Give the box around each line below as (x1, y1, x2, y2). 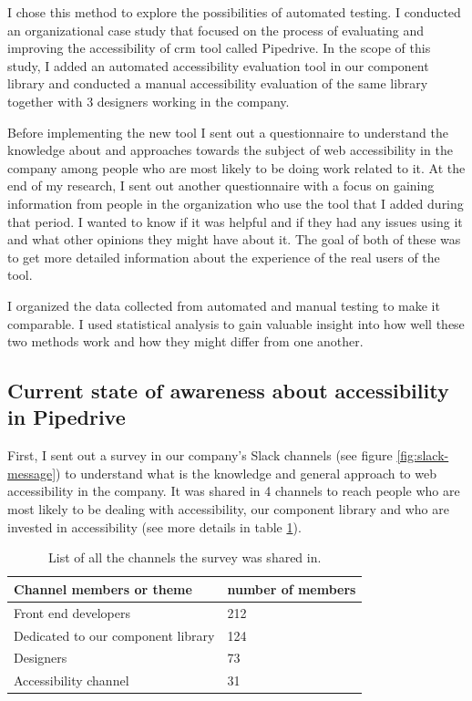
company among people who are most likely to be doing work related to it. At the (7, 158, 466, 177)
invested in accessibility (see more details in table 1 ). (7, 517, 302, 536)
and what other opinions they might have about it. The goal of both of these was (7, 230, 461, 249)
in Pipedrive (7, 403, 126, 431)
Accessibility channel (14, 671, 129, 690)
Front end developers (14, 603, 130, 622)
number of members (227, 579, 356, 598)
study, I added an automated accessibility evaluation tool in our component (7, 56, 429, 75)
